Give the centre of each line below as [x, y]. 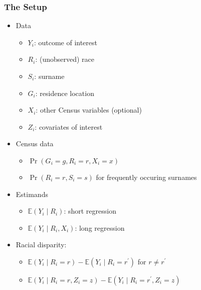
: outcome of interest [66, 42]
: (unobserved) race [65, 59]
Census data [35, 143]
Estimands [32, 194]
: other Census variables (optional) [89, 110]
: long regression [100, 227]
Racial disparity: [41, 245]
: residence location [65, 93]
